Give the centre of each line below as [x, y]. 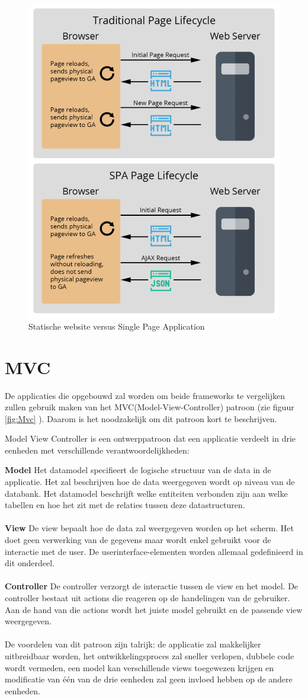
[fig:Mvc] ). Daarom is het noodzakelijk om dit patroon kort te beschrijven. [141, 418]
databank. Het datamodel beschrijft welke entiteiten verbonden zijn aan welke [146, 493]
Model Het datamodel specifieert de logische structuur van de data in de [138, 470]
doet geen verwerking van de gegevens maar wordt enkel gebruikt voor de [138, 540]
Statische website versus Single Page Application [117, 326]
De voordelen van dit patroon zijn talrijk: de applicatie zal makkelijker [133, 644]
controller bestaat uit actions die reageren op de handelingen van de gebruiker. [147, 598]
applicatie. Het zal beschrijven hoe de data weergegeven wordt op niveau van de [150, 482]
